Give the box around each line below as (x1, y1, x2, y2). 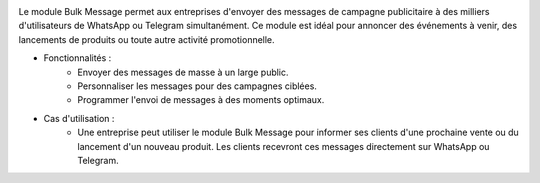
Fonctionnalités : (43, 52, 112, 64)
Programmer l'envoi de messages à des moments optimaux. (77, 94, 325, 106)
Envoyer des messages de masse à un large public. (77, 66, 289, 78)
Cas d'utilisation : (43, 112, 115, 124)
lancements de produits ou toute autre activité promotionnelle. (18, 33, 275, 45)
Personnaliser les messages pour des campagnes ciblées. (77, 80, 317, 92)
